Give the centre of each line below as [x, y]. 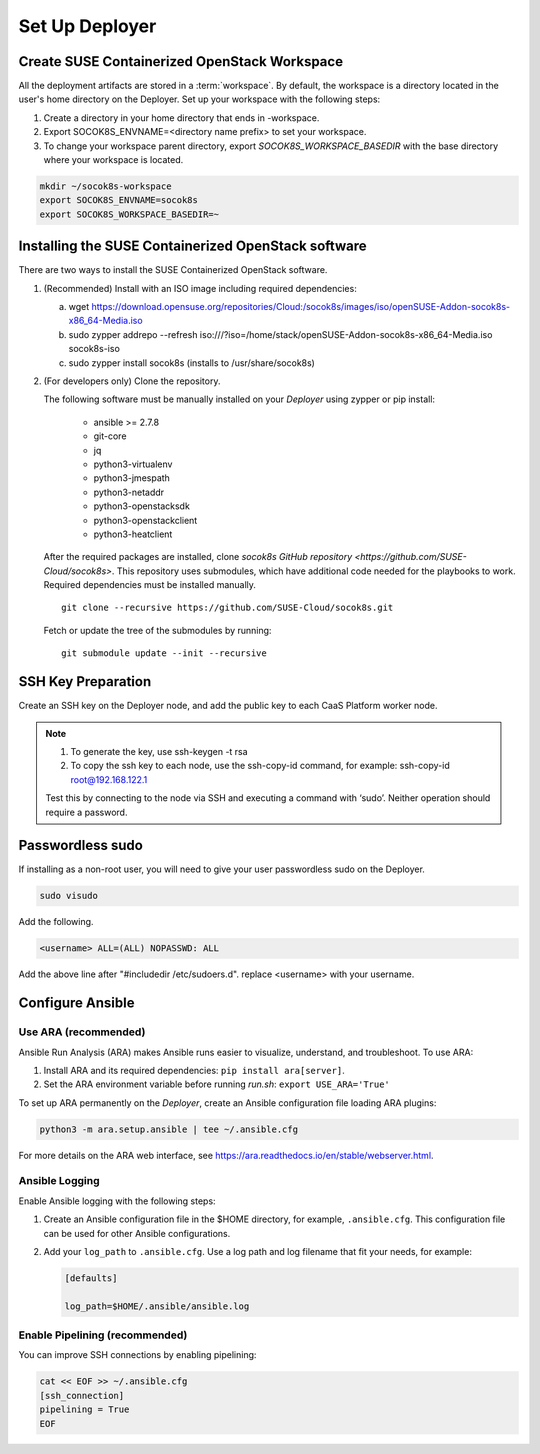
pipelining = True [84, 1409]
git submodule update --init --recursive [164, 653]
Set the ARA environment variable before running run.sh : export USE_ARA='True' [216, 1084]
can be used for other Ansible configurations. [137, 1233]
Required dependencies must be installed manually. [150, 585]
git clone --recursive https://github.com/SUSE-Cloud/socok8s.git [227, 608]
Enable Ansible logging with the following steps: [117, 1201]
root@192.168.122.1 [109, 779]
